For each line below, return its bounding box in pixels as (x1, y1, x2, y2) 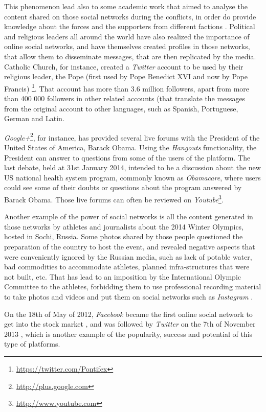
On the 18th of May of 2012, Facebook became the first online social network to (4, 308, 253, 319)
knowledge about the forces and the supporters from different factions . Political (4, 21, 255, 32)
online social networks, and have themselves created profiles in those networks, (4, 41, 250, 52)
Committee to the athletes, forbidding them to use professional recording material (4, 281, 261, 292)
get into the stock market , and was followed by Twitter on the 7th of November (4, 318, 256, 329)
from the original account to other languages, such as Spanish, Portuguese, (4, 103, 238, 113)
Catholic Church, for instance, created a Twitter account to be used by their (4, 61, 243, 72)
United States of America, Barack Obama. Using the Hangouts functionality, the (4, 142, 257, 153)
